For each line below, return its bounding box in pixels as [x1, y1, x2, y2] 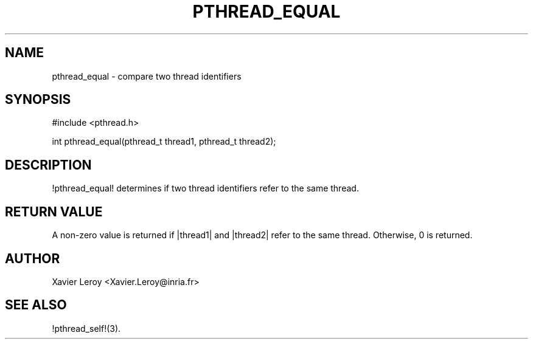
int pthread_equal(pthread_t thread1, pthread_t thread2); [52, 136, 276, 147]
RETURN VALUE [5, 204, 103, 219]
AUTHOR [5, 250, 60, 266]
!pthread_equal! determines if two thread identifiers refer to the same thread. [52, 183, 359, 194]
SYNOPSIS [5, 92, 71, 108]
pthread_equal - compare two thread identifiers [52, 71, 242, 81]
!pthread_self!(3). [52, 323, 121, 334]
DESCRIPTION [5, 157, 92, 173]
